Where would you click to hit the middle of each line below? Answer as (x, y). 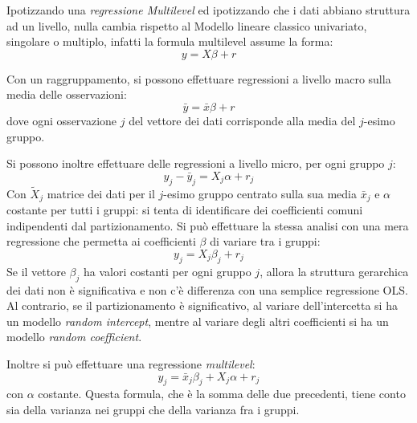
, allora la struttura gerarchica (334, 271)
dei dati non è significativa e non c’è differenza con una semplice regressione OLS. (207, 289)
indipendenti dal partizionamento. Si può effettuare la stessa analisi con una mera (208, 225)
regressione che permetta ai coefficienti (101, 241)
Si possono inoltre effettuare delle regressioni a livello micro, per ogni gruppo (196, 163)
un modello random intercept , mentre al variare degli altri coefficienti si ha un (198, 321)
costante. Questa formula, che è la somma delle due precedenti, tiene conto (222, 394)
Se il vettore (36, 271)
